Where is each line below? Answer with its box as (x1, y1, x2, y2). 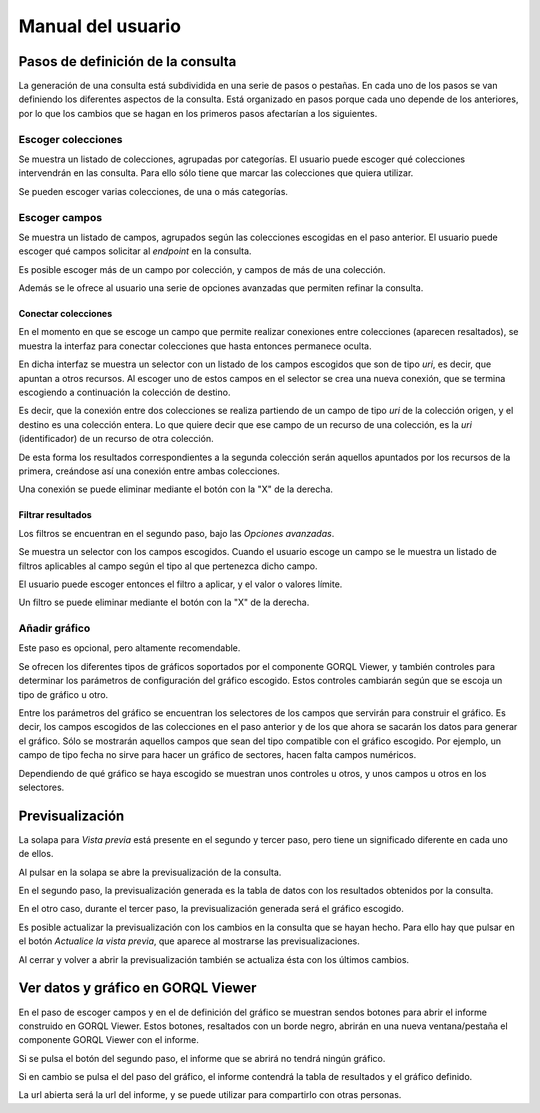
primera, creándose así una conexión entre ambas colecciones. (18, 465, 280, 477)
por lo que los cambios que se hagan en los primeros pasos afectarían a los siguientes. (18, 107, 378, 119)
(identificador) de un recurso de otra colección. (18, 433, 214, 445)
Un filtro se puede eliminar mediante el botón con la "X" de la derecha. (18, 596, 310, 609)
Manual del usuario (18, 15, 182, 37)
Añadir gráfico (18, 621, 91, 635)
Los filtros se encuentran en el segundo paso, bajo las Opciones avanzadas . (18, 527, 335, 539)
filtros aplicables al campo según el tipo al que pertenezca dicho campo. (18, 560, 319, 572)
